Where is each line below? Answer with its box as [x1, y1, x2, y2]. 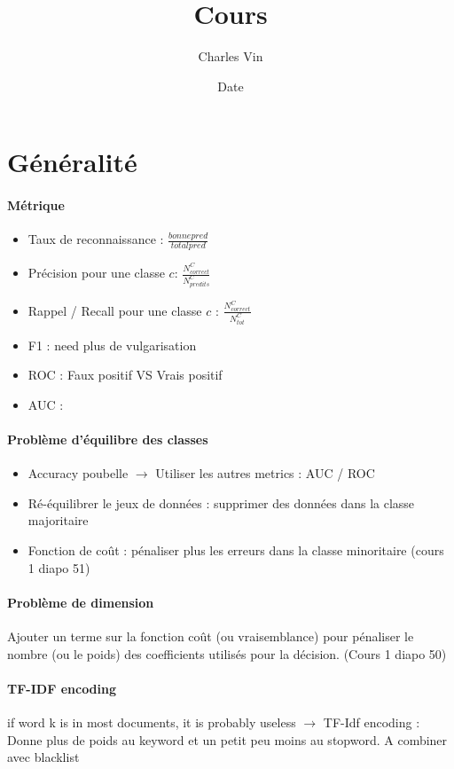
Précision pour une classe [27, 263, 165, 281]
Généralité [7, 144, 137, 180]
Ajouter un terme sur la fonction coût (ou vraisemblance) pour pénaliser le [7, 626, 414, 645]
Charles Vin [198, 47, 263, 66]
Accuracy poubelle [27, 464, 129, 483]
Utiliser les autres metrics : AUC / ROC [155, 464, 375, 483]
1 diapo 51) [27, 558, 90, 577]
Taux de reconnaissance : [27, 230, 164, 248]
